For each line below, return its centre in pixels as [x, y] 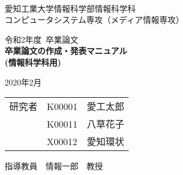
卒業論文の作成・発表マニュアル [66, 51]
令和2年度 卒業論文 [42, 39]
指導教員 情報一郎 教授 [54, 166]
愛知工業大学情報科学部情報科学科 [70, 8]
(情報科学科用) [33, 62]
